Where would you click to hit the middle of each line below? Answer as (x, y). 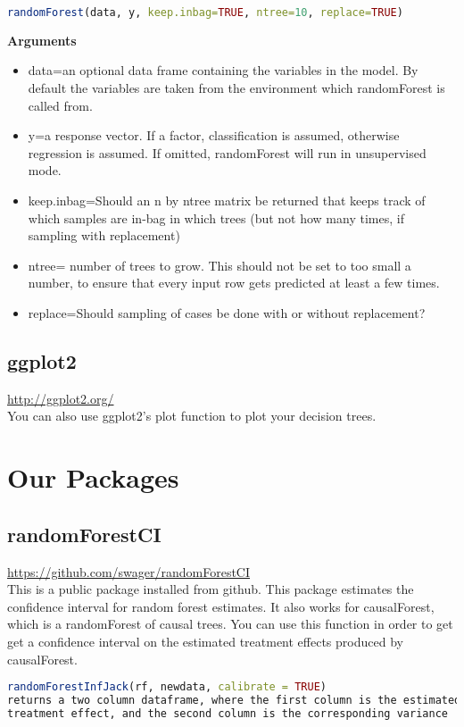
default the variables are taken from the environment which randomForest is (236, 88)
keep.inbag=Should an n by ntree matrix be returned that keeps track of (227, 201)
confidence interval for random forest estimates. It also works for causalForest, (221, 606)
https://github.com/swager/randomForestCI (129, 571)
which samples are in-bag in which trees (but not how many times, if (216, 217)
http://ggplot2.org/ (61, 398)
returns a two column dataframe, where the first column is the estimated (234, 700)
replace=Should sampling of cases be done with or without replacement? (227, 313)
